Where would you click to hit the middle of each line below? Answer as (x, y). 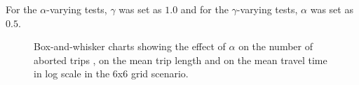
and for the (204, 9)
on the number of (276, 46)
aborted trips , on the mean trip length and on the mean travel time (181, 60)
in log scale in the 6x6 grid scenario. (111, 74)
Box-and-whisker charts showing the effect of (130, 46)
